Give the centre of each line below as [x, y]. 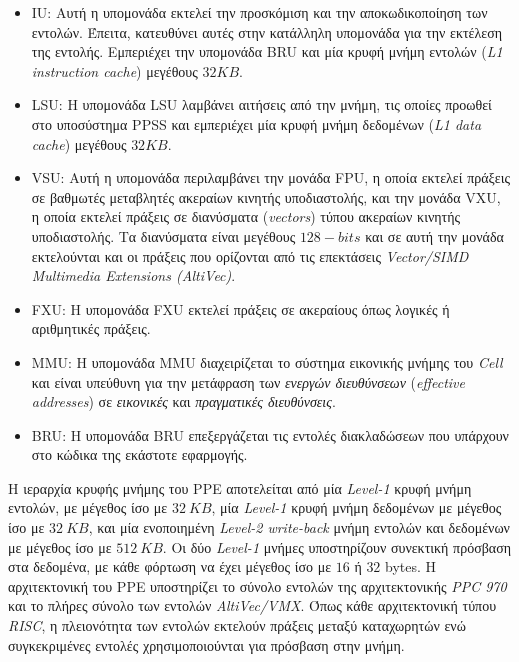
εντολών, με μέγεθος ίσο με [88, 507]
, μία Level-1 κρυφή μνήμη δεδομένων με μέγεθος [356, 507]
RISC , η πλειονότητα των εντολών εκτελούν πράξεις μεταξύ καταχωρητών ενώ [237, 625]
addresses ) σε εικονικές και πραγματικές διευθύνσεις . [183, 401]
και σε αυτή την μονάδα [434, 235]
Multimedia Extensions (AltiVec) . [133, 275]
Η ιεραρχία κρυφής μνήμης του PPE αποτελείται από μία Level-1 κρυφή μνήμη [240, 487]
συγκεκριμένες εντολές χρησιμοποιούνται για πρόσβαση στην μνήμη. [206, 644]
